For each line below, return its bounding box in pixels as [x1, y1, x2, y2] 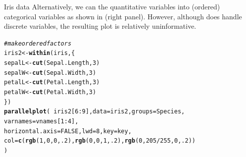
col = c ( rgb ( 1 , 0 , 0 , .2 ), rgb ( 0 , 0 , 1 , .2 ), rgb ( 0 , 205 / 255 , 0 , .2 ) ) [4, 137, 196, 145]
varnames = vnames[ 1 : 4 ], [4, 118, 79, 125]
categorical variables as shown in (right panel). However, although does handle [4, 11, 242, 21]
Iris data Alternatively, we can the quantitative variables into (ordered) [4, 1, 220, 11]
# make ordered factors [4, 40, 72, 47]
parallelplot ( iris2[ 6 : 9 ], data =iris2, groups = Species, [4, 108, 185, 115]
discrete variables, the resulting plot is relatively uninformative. [4, 21, 197, 31]
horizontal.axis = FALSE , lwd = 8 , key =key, [4, 127, 132, 135]
